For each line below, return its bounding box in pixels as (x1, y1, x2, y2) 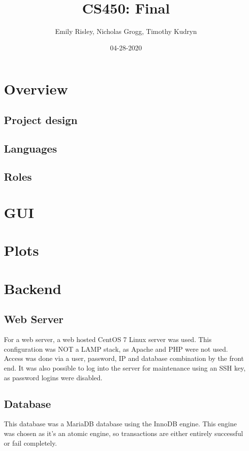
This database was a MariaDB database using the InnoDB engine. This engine (4, 419, 237, 429)
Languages (4, 140, 57, 156)
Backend (4, 278, 62, 298)
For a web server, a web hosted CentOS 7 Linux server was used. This (4, 334, 212, 344)
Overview (4, 79, 68, 99)
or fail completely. (4, 437, 57, 448)
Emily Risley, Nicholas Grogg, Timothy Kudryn (55, 26, 197, 36)
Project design (4, 112, 78, 127)
